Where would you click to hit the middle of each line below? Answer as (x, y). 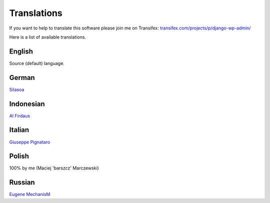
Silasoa (17, 89)
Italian (19, 130)
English (21, 51)
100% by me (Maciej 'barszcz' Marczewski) (54, 168)
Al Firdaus (19, 115)
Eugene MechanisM (30, 194)
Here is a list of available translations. (48, 37)
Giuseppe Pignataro (29, 142)
